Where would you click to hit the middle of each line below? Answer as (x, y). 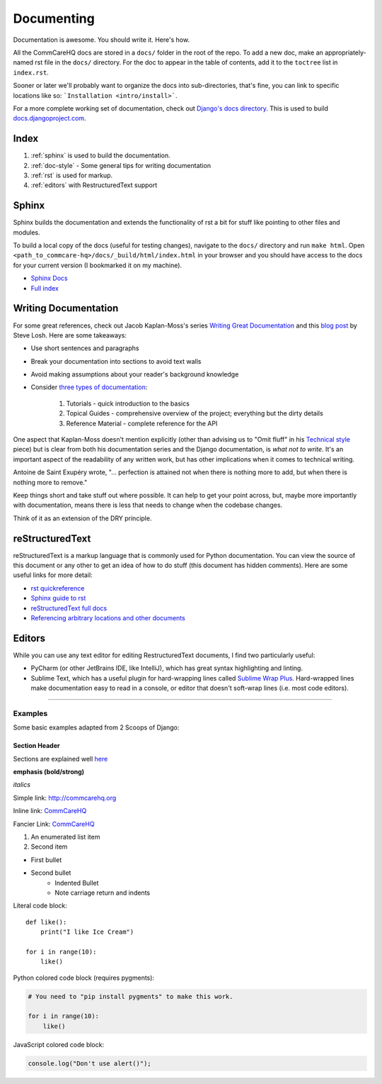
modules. (27, 232)
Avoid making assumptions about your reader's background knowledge (135, 374)
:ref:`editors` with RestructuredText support (94, 185)
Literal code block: (40, 906)
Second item (49, 846)
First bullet (46, 860)
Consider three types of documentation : (89, 387)
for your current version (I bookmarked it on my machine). (98, 265)
